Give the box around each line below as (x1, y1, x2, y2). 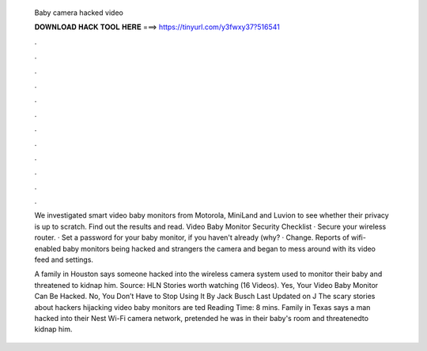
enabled (34, 244, 61, 253)
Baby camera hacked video (34, 8, 124, 17)
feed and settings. (34, 255, 94, 264)
